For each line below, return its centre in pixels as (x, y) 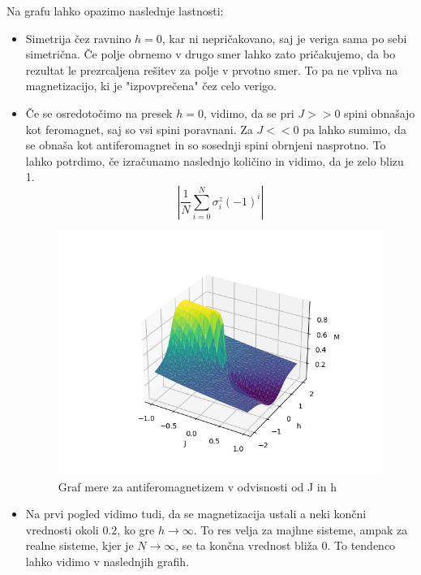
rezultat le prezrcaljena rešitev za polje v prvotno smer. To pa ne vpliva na (212, 69)
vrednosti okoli (62, 529)
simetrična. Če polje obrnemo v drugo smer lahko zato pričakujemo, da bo (210, 54)
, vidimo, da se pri (249, 112)
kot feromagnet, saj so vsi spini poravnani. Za (139, 129)
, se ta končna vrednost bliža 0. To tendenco (286, 545)
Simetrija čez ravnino (78, 38)
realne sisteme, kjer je (79, 545)
